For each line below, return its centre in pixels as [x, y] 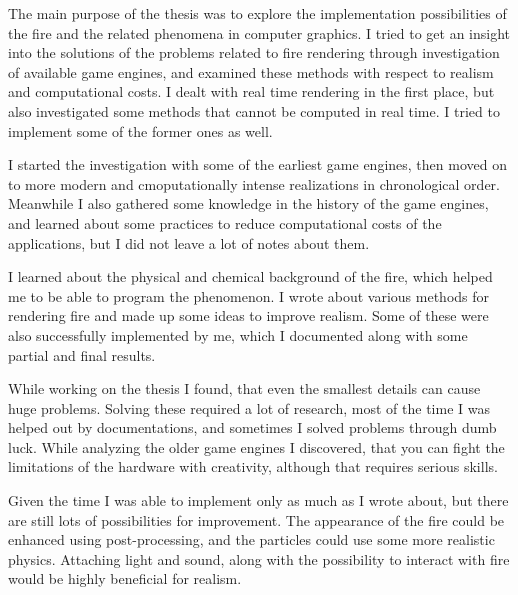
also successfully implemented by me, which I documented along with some [238, 334]
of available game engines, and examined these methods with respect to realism [251, 71]
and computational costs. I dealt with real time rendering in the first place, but [251, 91]
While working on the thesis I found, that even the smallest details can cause [244, 388]
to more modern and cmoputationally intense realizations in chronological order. [254, 183]
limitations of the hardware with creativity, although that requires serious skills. [253, 466]
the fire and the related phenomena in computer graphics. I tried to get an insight [259, 32]
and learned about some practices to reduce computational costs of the [225, 222]
